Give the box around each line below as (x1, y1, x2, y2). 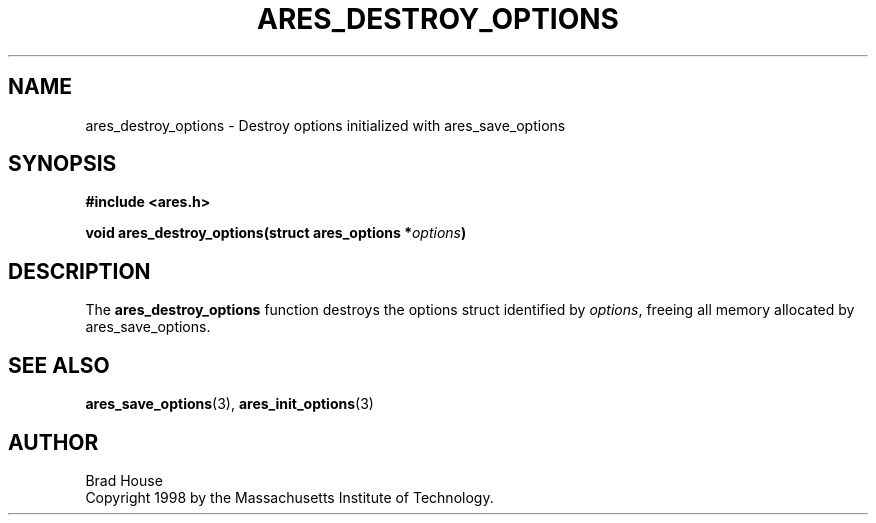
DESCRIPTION (8, 258, 151, 284)
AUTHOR (8, 429, 99, 455)
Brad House (85, 471, 163, 489)
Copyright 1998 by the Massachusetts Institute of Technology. (85, 488, 494, 506)
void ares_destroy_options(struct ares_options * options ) (85, 224, 467, 242)
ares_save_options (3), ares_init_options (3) (85, 395, 374, 413)
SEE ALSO (8, 352, 110, 378)
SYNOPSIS (8, 151, 117, 177)
